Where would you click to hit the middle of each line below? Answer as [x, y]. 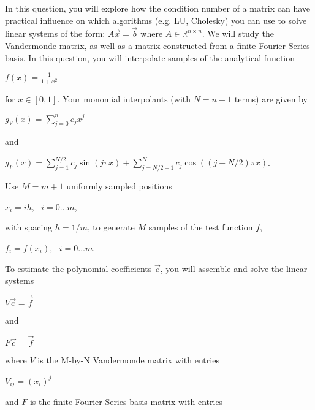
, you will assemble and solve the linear [234, 268]
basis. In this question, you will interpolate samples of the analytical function [150, 57]
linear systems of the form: [55, 33]
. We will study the [238, 33]
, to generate [111, 227]
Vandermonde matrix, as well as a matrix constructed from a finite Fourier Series [157, 45]
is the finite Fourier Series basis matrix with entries [126, 402]
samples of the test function [201, 227]
